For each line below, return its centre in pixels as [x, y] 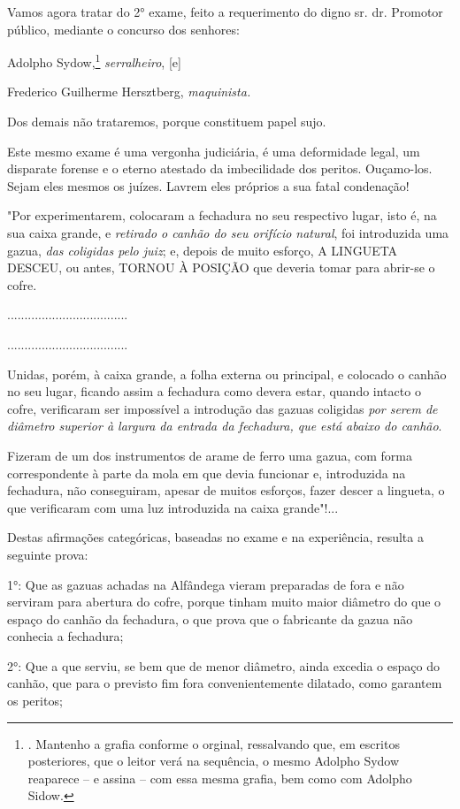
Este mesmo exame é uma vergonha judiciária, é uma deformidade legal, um [214, 151]
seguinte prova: [48, 554]
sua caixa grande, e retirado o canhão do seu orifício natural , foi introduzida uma [228, 233]
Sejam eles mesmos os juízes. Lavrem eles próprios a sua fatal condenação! [208, 185]
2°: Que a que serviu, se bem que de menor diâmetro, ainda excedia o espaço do [223, 665]
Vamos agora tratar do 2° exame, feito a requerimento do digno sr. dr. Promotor [225, 11]
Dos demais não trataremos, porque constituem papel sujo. [167, 122]
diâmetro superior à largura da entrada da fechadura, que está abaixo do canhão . [225, 426]
